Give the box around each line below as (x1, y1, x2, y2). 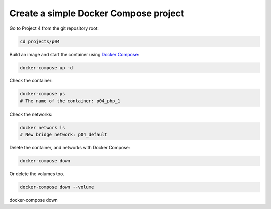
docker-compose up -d (20, 65, 73, 70)
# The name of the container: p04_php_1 (20, 98, 120, 104)
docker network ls (20, 125, 65, 130)
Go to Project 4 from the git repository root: (9, 25, 99, 31)
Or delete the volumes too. (9, 171, 65, 177)
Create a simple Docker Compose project (9, 8, 184, 19)
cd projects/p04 (20, 38, 60, 44)
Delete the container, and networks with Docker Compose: (9, 145, 130, 151)
